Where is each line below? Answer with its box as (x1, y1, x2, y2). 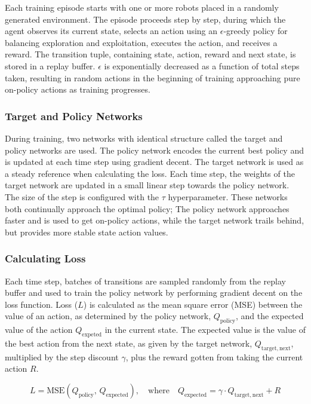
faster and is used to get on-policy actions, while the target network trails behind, (5, 214, 304, 227)
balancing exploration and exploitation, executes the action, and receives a (5, 36, 278, 48)
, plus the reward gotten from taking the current (125, 350, 303, 363)
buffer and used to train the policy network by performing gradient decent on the (5, 286, 303, 299)
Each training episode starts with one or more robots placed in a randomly (5, 1, 279, 13)
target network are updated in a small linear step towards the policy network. (5, 179, 290, 191)
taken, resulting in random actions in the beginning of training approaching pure (5, 71, 300, 84)
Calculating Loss (5, 251, 86, 266)
